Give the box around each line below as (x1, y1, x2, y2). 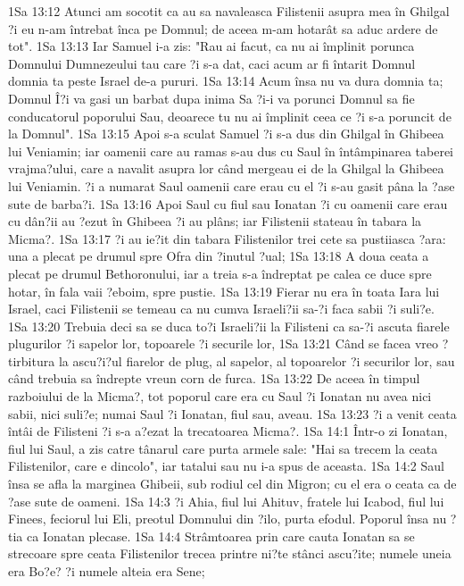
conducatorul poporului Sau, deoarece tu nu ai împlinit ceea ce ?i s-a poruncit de (8, 106, 452, 125)
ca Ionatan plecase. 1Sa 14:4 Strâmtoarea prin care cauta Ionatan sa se (26, 526, 415, 545)
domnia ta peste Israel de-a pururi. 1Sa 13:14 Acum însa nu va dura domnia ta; (8, 71, 443, 90)
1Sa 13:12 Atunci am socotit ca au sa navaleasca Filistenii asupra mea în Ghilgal (8, 2, 450, 20)
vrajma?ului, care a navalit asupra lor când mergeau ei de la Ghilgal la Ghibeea (8, 159, 444, 178)
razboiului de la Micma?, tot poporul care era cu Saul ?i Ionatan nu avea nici (8, 387, 432, 406)
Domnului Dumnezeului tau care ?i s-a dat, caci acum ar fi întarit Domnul (8, 54, 416, 72)
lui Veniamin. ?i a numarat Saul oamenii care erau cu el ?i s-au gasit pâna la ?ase (8, 176, 455, 195)
